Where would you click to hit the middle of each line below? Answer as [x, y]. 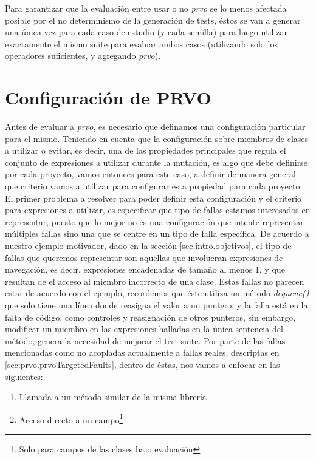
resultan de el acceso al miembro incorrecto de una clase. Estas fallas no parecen [155, 281]
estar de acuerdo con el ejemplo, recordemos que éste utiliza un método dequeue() [157, 293]
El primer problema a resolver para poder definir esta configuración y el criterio [153, 198]
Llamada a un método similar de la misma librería [113, 397]
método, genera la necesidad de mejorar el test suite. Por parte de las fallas [145, 340]
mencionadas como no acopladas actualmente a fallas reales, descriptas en [142, 352]
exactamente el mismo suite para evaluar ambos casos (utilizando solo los [141, 43]
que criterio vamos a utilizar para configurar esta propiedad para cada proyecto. [154, 186]
